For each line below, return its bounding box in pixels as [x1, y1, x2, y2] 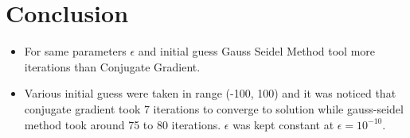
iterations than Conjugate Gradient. [24, 58, 201, 75]
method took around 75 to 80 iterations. [24, 116, 221, 132]
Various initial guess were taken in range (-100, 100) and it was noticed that [24, 85, 396, 102]
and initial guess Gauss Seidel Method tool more [138, 43, 375, 59]
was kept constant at [232, 116, 334, 132]
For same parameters [24, 43, 127, 59]
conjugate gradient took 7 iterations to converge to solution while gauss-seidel [24, 100, 404, 117]
